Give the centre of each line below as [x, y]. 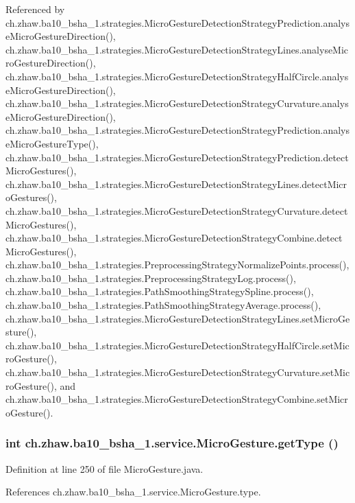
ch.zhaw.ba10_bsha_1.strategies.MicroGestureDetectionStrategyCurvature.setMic [178, 372]
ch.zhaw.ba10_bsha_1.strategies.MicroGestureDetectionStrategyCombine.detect [174, 238]
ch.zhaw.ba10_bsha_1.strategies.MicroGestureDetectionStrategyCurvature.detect [177, 210]
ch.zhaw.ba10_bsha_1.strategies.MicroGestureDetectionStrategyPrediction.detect [177, 157]
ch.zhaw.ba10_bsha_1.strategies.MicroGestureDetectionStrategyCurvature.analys [177, 103]
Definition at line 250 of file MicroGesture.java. [105, 468]
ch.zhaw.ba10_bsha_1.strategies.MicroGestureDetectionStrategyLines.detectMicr [176, 184]
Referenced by [35, 9]
